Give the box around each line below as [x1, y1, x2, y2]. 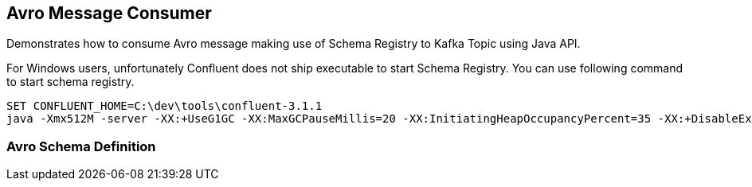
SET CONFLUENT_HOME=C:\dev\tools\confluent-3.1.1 [6, 99, 323, 113]
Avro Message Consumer [6, 3, 212, 23]
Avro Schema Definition [6, 138, 156, 154]
